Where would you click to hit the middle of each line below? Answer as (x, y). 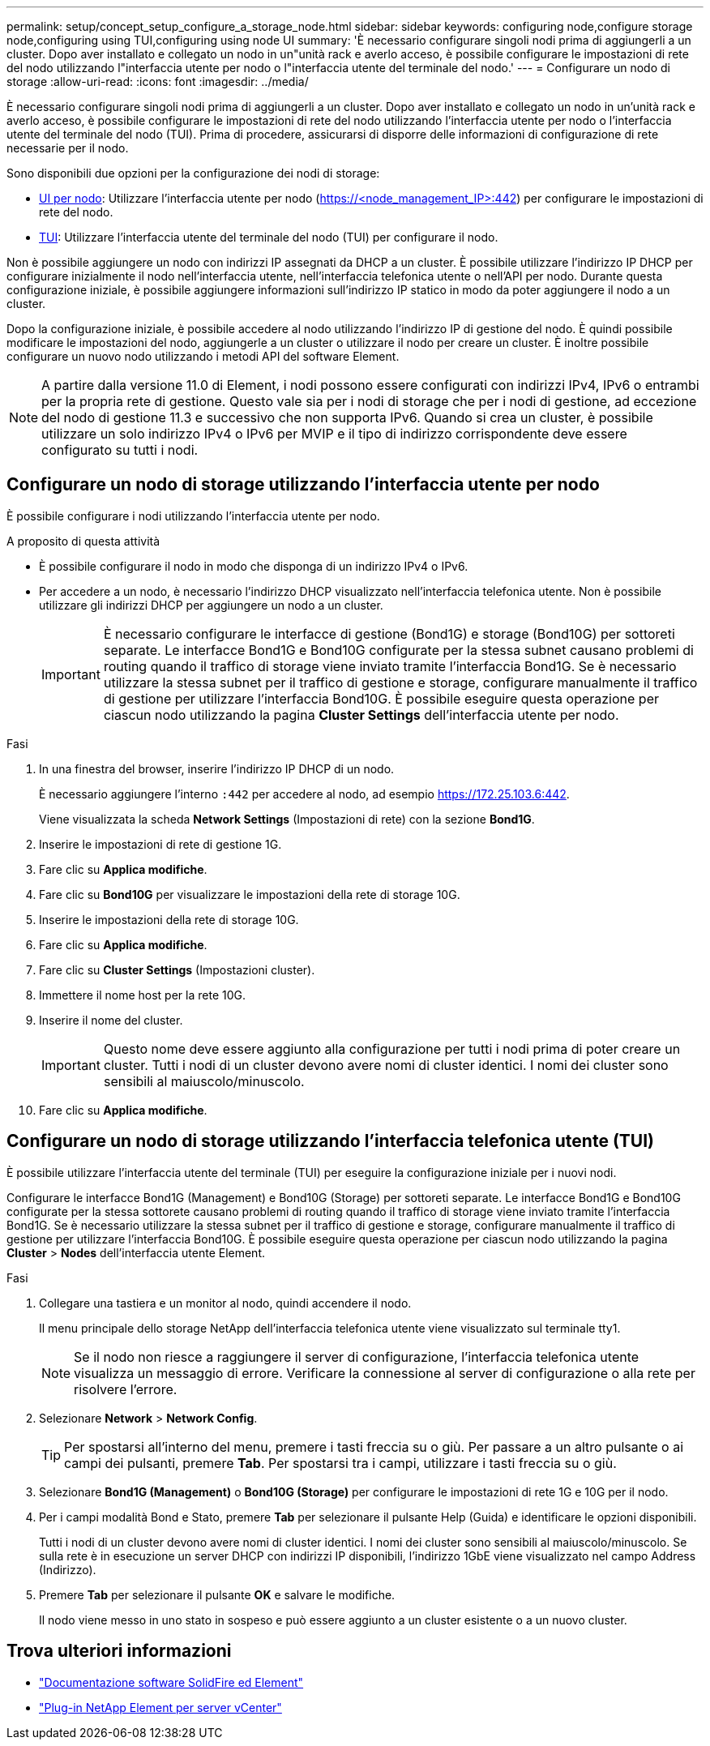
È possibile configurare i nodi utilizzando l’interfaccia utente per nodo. (193, 516)
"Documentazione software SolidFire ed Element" (171, 1682)
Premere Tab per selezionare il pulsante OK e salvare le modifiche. (217, 1594)
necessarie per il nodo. (68, 148)
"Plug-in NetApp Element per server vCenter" (160, 1707)
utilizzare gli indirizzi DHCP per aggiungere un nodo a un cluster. (211, 605)
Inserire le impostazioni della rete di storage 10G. (169, 919)
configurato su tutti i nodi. (120, 450)
